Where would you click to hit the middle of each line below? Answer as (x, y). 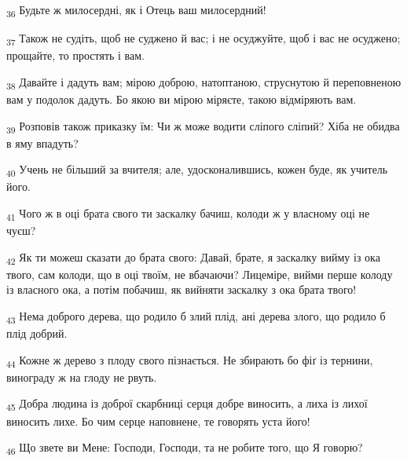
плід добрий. (37, 333)
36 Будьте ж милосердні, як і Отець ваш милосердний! (136, 11)
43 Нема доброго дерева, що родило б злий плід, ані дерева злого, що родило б (196, 317)
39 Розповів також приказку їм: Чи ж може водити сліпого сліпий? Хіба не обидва (203, 126)
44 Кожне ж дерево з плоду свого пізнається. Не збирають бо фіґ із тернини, (190, 360)
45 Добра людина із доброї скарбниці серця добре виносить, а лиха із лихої (187, 404)
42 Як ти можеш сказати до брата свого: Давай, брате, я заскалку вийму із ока (193, 258)
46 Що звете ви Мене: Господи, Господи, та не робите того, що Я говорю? (185, 448)
